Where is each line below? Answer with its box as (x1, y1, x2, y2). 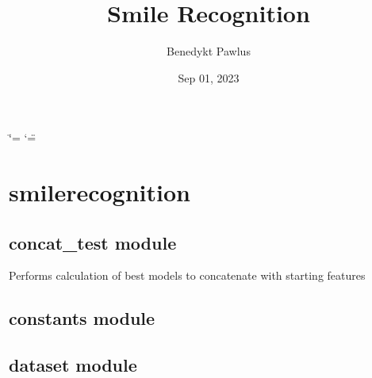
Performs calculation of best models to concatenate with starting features (9, 267, 366, 284)
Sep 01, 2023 (178, 69, 240, 86)
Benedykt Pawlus (167, 43, 251, 59)
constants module (9, 306, 155, 330)
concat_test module (9, 230, 177, 254)
